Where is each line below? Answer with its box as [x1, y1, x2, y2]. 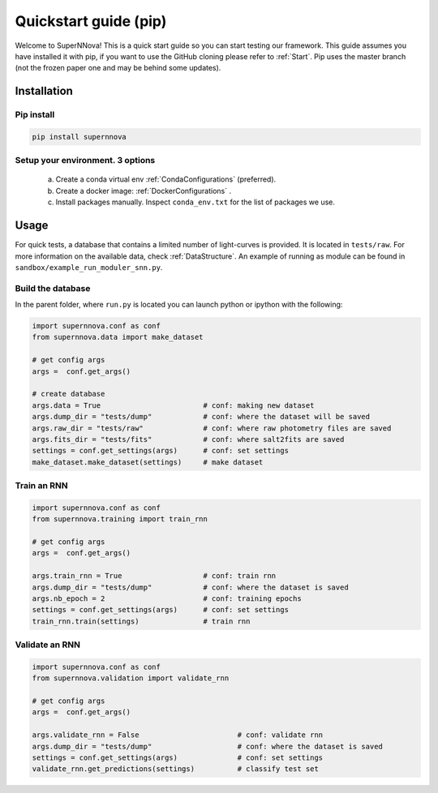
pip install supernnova [32, 132, 127, 141]
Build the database [15, 282, 91, 294]
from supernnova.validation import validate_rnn [32, 674, 230, 683]
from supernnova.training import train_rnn [32, 515, 208, 524]
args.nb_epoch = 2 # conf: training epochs [32, 594, 302, 603]
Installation [15, 84, 73, 98]
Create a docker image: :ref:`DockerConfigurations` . [55, 186, 231, 195]
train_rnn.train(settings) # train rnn [32, 616, 251, 626]
